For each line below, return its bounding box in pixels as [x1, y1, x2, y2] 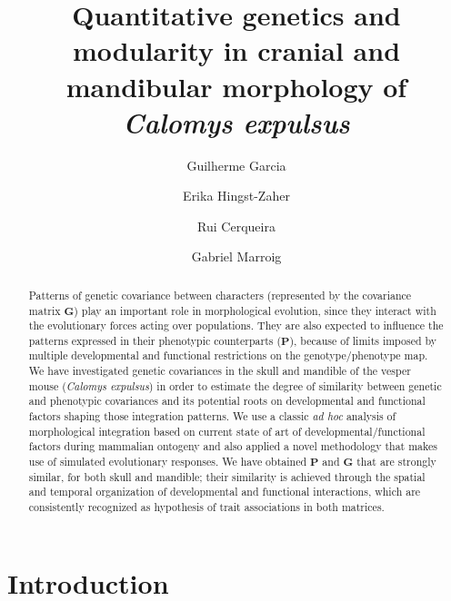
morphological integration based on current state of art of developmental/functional [28, 423, 426, 438]
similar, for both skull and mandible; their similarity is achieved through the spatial [28, 468, 426, 484]
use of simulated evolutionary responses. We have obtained [28, 454, 307, 469]
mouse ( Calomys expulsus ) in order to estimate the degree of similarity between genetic [28, 378, 442, 393]
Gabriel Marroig [191, 247, 282, 266]
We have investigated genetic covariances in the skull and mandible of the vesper [28, 363, 411, 379]
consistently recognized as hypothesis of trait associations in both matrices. [28, 499, 385, 515]
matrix [28, 302, 61, 318]
